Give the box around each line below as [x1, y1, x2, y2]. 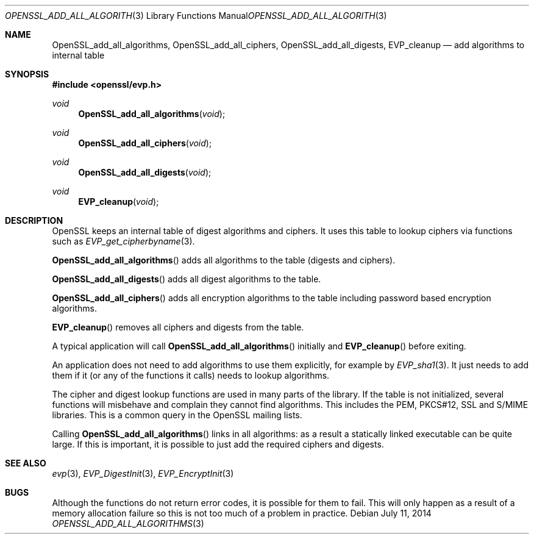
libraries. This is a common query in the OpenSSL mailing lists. [52, 410, 302, 420]
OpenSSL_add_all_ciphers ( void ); [78, 138, 212, 148]
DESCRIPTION [5, 215, 63, 226]
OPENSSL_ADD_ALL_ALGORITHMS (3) [52, 518, 204, 529]
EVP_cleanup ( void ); [78, 196, 159, 207]
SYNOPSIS [5, 69, 49, 79]
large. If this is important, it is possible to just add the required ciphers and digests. [52, 439, 384, 449]
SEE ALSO [5, 458, 46, 468]
